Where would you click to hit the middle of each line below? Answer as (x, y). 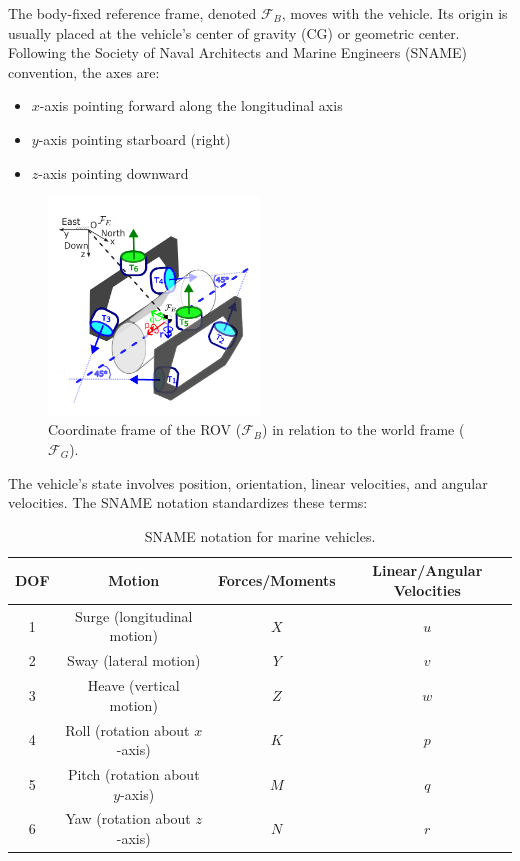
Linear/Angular (427, 570)
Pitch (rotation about (133, 773)
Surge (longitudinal (133, 615)
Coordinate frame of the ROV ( (145, 429)
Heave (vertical (133, 685)
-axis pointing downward (113, 172)
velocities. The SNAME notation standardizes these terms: (188, 502)
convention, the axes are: (84, 71)
